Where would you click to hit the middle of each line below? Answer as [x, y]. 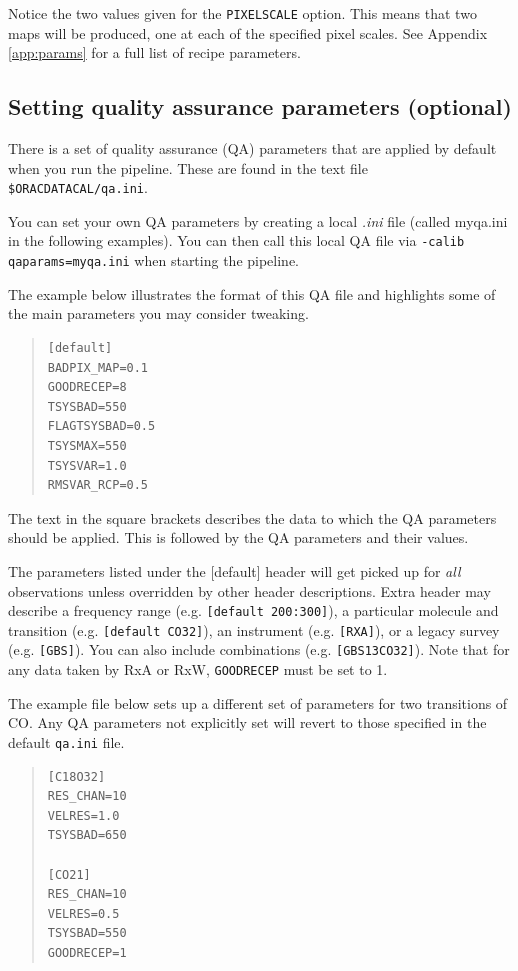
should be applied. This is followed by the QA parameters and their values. [238, 537]
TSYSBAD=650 [87, 835]
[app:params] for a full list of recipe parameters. [154, 52]
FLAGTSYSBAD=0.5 [101, 426]
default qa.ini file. [66, 741]
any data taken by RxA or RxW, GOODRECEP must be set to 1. [198, 669]
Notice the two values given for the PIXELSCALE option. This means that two [242, 13]
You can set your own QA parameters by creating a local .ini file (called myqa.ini [258, 220]
